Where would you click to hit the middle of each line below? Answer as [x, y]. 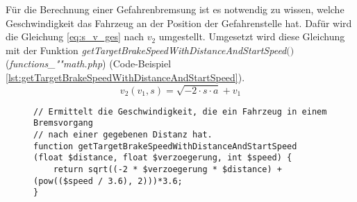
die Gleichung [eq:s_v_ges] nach [75, 36]
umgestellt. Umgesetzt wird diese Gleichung [252, 36]
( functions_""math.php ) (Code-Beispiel [89, 64]
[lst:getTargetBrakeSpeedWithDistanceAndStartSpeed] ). [125, 77]
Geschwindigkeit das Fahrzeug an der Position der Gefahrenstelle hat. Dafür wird [179, 23]
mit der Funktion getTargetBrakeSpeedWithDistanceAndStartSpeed [146, 50]
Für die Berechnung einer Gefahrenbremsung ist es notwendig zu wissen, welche [175, 9]
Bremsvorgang [63, 123]
